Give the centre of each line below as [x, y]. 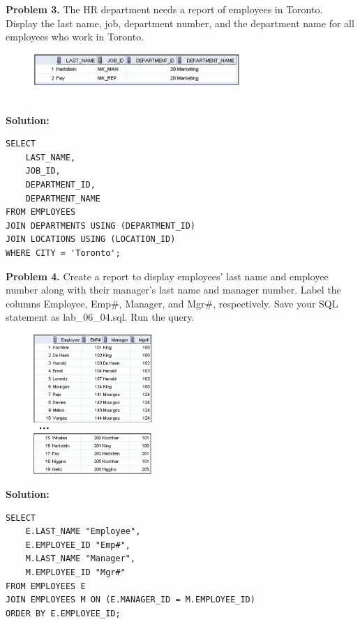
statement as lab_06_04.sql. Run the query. [100, 317]
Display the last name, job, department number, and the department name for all [180, 23]
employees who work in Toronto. [75, 37]
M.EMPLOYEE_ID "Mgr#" [75, 573]
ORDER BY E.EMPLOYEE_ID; [63, 613]
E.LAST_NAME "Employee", [83, 532]
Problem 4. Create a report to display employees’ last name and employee [167, 276]
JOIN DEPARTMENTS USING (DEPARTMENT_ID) [101, 226]
